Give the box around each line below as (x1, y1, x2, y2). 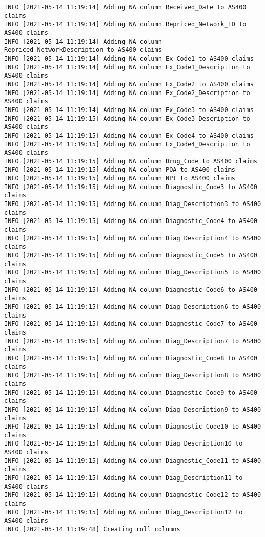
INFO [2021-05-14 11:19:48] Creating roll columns (4, 526, 180, 533)
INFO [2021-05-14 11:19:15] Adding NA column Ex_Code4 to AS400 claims (4, 132, 254, 139)
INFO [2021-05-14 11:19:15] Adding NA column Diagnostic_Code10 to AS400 (4, 423, 261, 431)
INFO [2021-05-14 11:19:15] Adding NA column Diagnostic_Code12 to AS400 (4, 491, 261, 499)
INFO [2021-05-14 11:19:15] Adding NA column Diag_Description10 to (4, 440, 243, 448)
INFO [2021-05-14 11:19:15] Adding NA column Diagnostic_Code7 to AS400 (4, 320, 257, 328)
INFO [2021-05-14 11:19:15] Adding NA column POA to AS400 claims (4, 166, 236, 174)
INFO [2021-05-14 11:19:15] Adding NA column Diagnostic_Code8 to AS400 (4, 354, 257, 362)
